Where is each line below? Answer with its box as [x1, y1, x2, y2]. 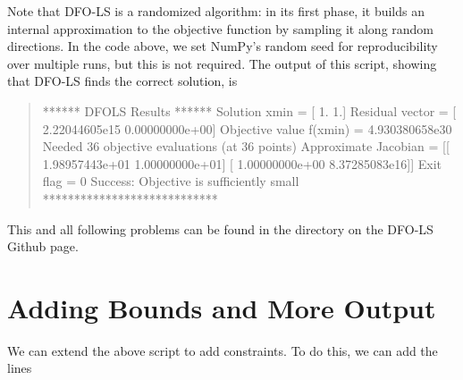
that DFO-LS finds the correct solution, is [7, 72, 238, 90]
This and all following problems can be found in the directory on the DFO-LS [7, 219, 434, 238]
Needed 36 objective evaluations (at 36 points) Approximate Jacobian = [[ [42, 137, 450, 156]
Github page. [7, 237, 79, 256]
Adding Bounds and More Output [7, 289, 436, 325]
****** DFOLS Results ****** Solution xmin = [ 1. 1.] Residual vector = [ [42, 101, 457, 120]
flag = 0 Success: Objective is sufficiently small [42, 172, 299, 190]
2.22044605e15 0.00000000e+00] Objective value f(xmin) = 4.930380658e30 [42, 119, 452, 138]
